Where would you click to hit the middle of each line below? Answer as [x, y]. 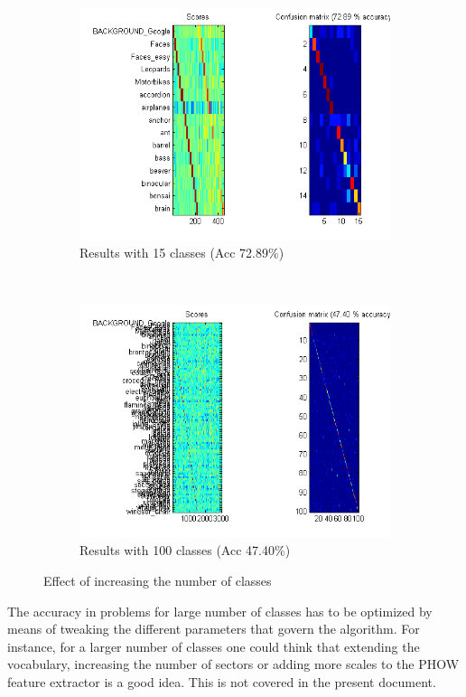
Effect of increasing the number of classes [158, 581]
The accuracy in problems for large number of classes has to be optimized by [220, 611]
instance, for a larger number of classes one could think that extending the [214, 646]
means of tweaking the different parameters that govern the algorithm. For [214, 629]
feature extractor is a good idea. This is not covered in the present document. [222, 682]
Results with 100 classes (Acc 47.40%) [185, 550]
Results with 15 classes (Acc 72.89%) [182, 253]
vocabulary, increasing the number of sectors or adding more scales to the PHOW [233, 664]
